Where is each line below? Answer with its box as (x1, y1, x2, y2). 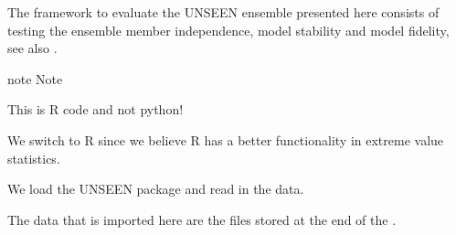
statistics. (7, 148, 60, 167)
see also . (7, 38, 58, 58)
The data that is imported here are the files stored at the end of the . (7, 209, 397, 229)
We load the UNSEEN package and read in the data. (7, 179, 304, 198)
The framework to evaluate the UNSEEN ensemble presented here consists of (7, 3, 440, 21)
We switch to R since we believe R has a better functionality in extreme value (7, 130, 444, 149)
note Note (7, 69, 63, 88)
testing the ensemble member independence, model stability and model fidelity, (7, 20, 450, 39)
